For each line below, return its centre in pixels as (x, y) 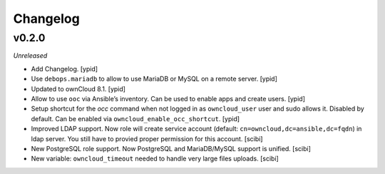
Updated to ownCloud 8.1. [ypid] (78, 88)
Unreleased (30, 56)
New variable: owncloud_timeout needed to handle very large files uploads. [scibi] (155, 159)
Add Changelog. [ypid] (65, 68)
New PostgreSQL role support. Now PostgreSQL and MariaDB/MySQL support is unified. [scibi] (171, 148)
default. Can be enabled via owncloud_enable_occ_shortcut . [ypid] (135, 118)
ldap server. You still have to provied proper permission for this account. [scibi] (147, 138)
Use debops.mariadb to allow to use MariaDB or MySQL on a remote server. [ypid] (154, 79)
